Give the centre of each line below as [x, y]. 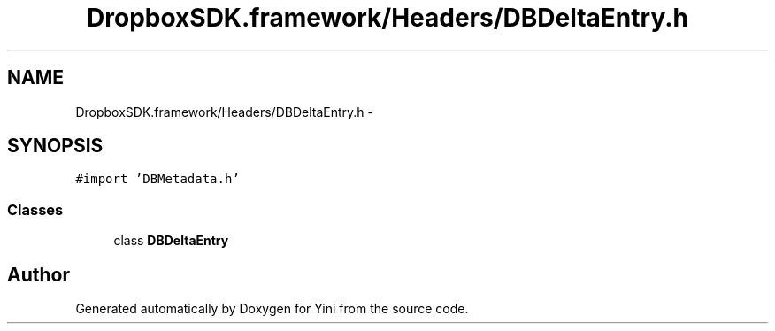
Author [38, 274]
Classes [35, 209]
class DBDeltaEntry [171, 241]
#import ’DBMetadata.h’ [157, 179]
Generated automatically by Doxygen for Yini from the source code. [272, 309]
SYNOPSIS [55, 146]
